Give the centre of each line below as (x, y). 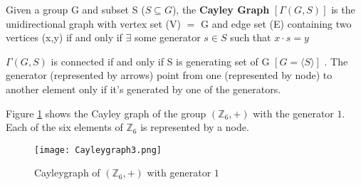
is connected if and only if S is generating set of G (160, 61)
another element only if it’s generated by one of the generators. (143, 89)
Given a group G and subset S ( (75, 9)
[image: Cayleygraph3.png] (98, 150)
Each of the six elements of (64, 127)
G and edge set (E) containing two (276, 23)
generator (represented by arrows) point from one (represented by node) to (169, 75)
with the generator (293, 113)
